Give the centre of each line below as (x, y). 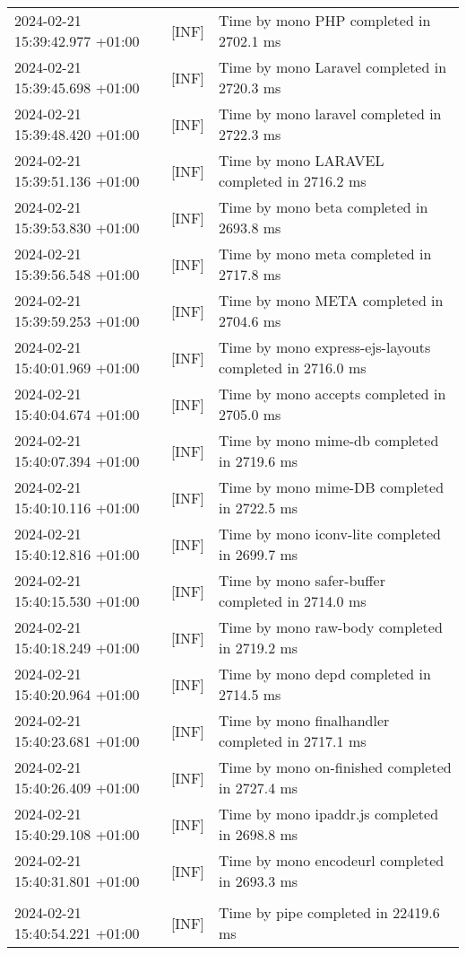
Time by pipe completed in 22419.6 (329, 912)
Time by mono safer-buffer (302, 580)
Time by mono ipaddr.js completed (329, 814)
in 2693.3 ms (259, 881)
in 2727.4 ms (259, 788)
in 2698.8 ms (259, 834)
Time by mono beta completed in (324, 207)
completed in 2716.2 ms (293, 181)
